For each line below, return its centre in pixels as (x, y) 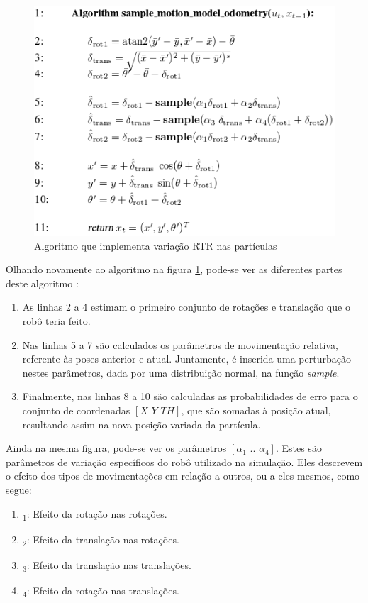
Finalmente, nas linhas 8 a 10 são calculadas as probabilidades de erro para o (190, 396)
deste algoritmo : (42, 283)
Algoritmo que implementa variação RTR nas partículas (156, 245)
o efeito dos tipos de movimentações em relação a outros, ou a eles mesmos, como (183, 476)
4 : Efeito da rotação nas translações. (101, 591)
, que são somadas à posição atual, (256, 410)
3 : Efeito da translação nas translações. (107, 565)
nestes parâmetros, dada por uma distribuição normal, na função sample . (181, 372)
